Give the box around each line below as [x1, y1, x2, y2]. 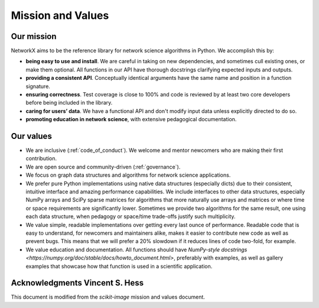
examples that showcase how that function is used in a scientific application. [25, 262, 213, 270]
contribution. [25, 155, 57, 162]
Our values [11, 131, 53, 141]
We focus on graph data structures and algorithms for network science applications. [25, 171, 231, 179]
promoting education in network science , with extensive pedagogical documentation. [25, 116, 237, 123]
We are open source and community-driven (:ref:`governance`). [25, 163, 181, 170]
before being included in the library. [25, 99, 113, 106]
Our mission [11, 31, 57, 41]
